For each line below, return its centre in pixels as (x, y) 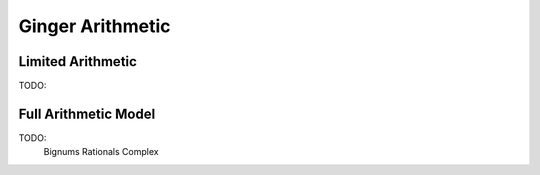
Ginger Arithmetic (94, 26)
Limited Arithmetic (77, 61)
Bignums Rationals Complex (101, 152)
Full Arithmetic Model (87, 113)
